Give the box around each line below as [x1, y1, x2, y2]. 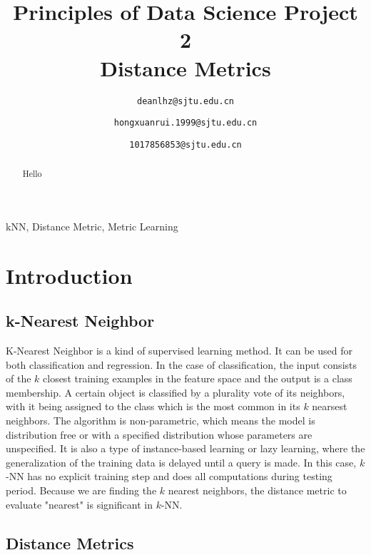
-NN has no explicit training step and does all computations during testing [6, 469, 332, 484]
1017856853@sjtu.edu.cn [129, 139, 242, 150]
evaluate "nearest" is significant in [6, 497, 153, 511]
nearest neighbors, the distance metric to [168, 483, 347, 498]
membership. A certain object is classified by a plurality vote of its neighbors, [6, 385, 345, 399]
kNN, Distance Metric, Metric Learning [6, 218, 178, 233]
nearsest [312, 399, 347, 414]
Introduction [6, 260, 133, 290]
